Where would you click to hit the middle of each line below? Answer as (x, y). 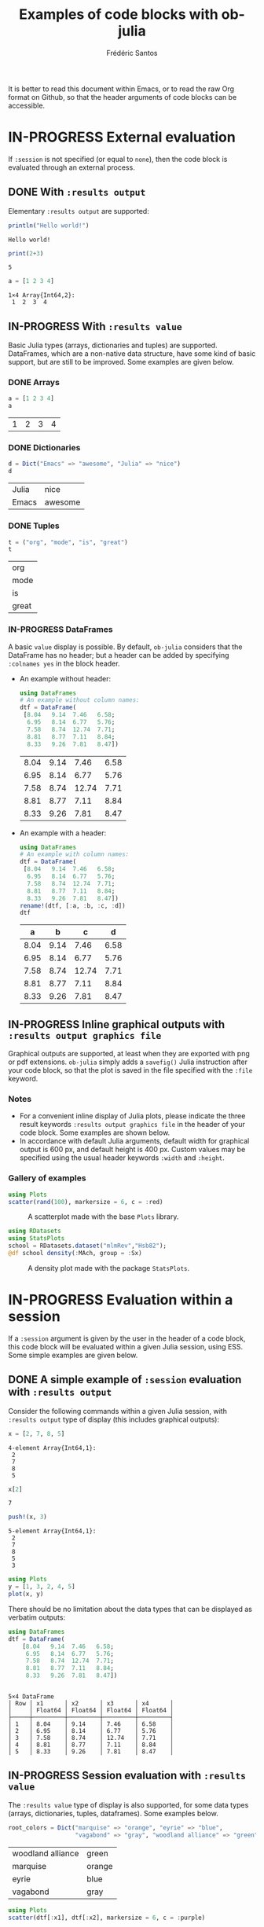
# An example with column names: (74, 854)
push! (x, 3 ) (27, 1517)
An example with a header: (63, 833)
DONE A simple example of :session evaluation (125, 1380)
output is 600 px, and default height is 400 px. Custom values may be (132, 1150)
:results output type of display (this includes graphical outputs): (114, 1419)
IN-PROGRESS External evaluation (122, 137)
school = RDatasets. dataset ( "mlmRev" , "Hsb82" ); (88, 1246)
